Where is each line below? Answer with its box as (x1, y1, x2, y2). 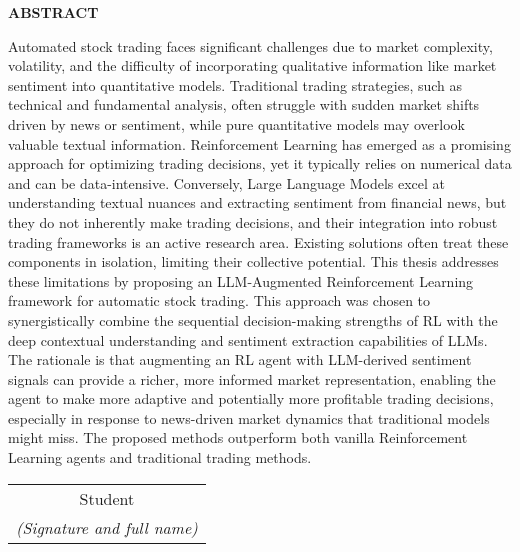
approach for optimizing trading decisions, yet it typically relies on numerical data (8, 153, 512, 174)
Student (79, 486, 135, 510)
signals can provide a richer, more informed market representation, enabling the (8, 368, 496, 389)
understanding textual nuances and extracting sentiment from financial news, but (8, 192, 507, 213)
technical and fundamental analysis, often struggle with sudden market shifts (8, 94, 480, 115)
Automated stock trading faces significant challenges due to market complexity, (8, 35, 493, 56)
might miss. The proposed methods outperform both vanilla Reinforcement (8, 427, 468, 448)
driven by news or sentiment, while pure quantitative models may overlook (8, 113, 465, 134)
